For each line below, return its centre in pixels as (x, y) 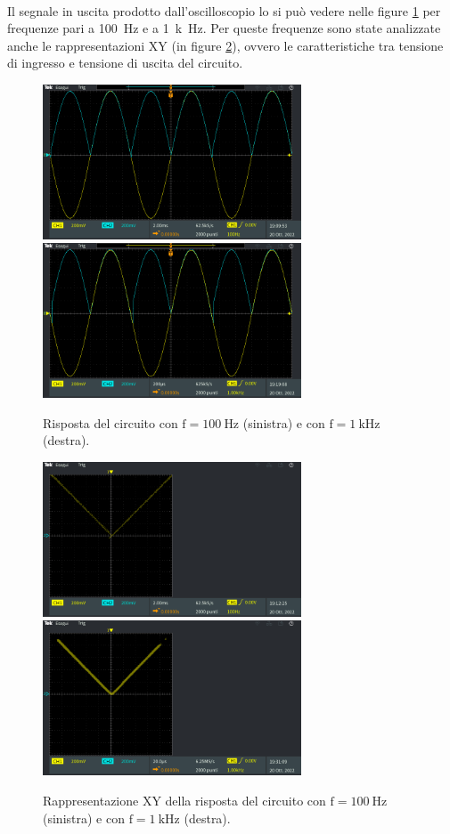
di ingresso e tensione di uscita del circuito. (125, 63)
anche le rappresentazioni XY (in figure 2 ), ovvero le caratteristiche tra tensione (225, 45)
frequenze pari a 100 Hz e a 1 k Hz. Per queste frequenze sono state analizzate (224, 28)
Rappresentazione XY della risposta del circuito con (184, 800)
